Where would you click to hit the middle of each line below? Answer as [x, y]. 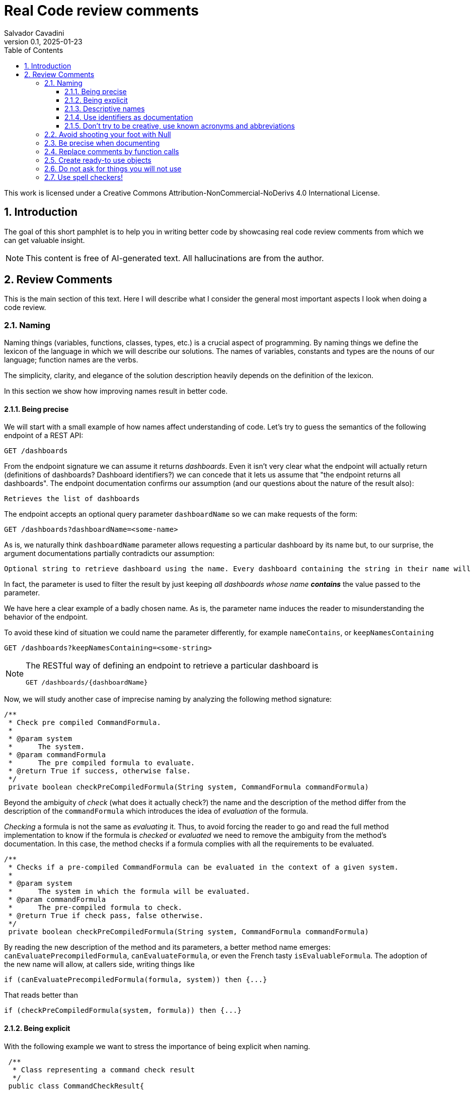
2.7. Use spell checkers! [84, 177]
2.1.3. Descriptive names [105, 108]
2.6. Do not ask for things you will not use [113, 168]
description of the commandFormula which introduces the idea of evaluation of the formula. [156, 811]
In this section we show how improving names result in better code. [116, 391]
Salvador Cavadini [34, 33]
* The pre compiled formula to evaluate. [102, 763]
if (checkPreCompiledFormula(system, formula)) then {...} [123, 1011]
